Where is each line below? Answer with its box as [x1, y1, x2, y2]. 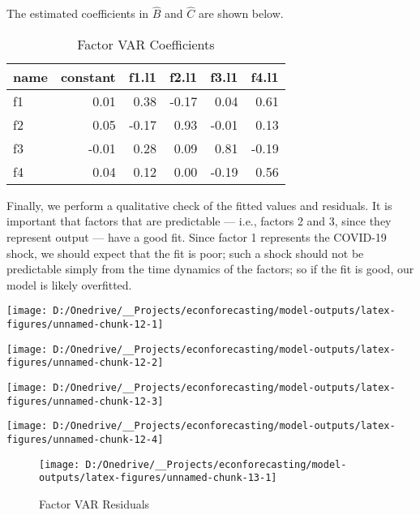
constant [60, 67, 116, 86]
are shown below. [199, 5, 284, 22]
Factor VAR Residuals [39, 495, 150, 512]
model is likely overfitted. [6, 276, 132, 293]
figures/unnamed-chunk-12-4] [6, 433, 164, 445]
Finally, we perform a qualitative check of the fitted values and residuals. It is [6, 196, 392, 213]
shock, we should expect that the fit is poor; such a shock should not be [6, 244, 364, 261]
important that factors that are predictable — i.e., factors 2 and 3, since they [6, 212, 392, 230]
